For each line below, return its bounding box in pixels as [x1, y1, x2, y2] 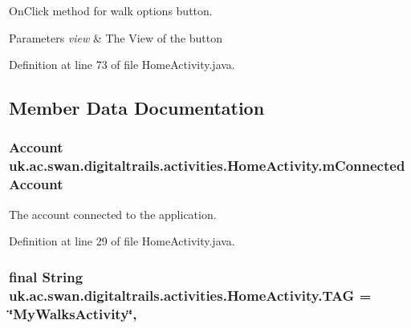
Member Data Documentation [9, 95, 265, 120]
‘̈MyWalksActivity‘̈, [9, 303, 137, 323]
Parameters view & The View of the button [9, 29, 223, 46]
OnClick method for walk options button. [9, 2, 213, 18]
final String [9, 266, 83, 286]
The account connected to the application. [9, 205, 217, 222]
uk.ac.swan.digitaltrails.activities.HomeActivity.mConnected [9, 156, 405, 176]
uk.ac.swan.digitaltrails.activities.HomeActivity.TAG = [9, 285, 372, 305]
